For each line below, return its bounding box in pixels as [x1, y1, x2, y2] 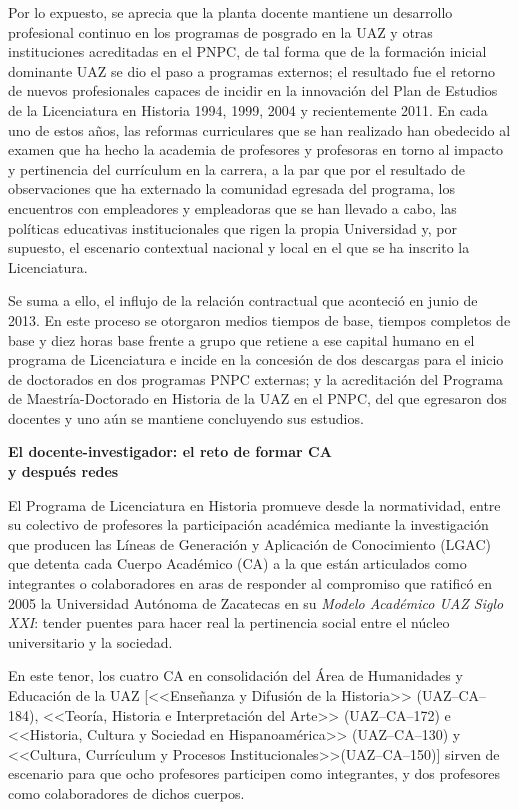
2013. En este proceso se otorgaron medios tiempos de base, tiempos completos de [8, 309, 511, 330]
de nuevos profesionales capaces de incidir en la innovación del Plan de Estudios [8, 80, 498, 101]
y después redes [8, 461, 119, 482]
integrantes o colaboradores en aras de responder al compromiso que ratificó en [8, 573, 493, 594]
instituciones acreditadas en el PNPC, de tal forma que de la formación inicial [8, 41, 487, 62]
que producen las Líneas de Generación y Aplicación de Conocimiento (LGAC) [8, 533, 492, 554]
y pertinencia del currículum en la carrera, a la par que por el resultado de [8, 158, 466, 179]
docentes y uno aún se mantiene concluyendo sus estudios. [8, 407, 364, 428]
